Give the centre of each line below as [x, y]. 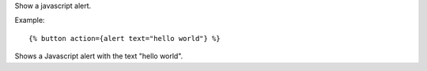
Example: [30, 21]
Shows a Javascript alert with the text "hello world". [99, 56]
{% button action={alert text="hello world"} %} [125, 38]
